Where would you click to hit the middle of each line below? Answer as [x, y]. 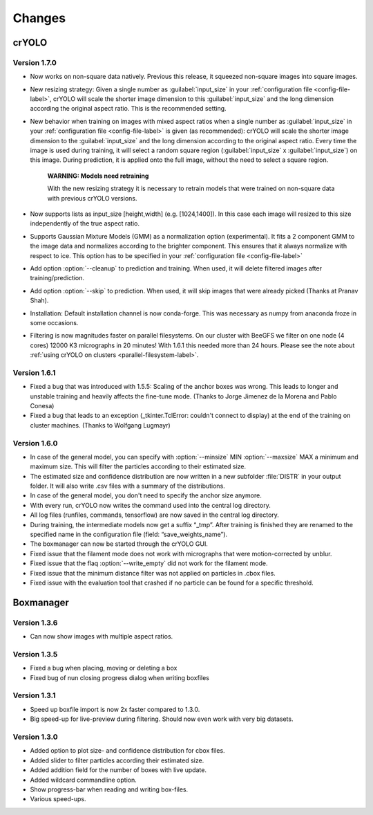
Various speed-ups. [58, 799]
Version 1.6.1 [34, 372]
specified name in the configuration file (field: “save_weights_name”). [129, 534]
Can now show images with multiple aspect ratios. [102, 637]
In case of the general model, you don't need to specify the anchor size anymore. [146, 495]
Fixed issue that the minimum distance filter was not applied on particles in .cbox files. [153, 573]
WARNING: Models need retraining [98, 176]
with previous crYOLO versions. [92, 198]
